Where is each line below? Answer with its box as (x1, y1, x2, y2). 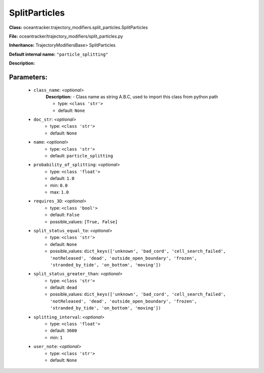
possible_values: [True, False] (50, 219, 118, 224)
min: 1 (50, 334, 63, 340)
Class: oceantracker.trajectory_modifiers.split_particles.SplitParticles (9, 24, 148, 30)
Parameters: (9, 73, 47, 81)
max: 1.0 (50, 189, 69, 195)
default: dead (50, 285, 77, 290)
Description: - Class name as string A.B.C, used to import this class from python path (45, 93, 219, 100)
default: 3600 (50, 328, 77, 333)
